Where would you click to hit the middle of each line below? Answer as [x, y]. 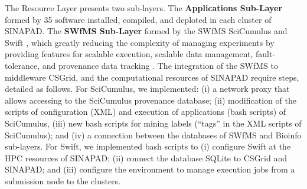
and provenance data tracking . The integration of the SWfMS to [160, 65]
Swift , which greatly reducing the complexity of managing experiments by [140, 42]
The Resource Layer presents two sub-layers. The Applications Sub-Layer [144, 8]
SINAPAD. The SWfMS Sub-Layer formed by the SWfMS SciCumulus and [146, 31]
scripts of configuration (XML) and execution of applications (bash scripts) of [146, 112]
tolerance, [22, 65]
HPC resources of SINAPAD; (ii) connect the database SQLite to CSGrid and [146, 157]
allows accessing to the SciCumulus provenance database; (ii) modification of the [151, 100]
